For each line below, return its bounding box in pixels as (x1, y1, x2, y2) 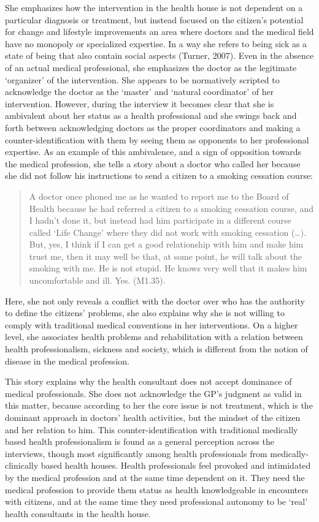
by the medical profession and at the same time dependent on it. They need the (5, 471, 305, 483)
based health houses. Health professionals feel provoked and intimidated (40, 459, 311, 472)
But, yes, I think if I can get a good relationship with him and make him (29, 238, 304, 251)
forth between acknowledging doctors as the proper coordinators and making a (5, 121, 301, 134)
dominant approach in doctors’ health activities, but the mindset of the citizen (5, 411, 301, 423)
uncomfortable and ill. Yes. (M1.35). (29, 274, 166, 287)
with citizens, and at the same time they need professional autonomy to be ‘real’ (5, 495, 308, 508)
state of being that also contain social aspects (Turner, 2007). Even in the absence (5, 49, 314, 62)
